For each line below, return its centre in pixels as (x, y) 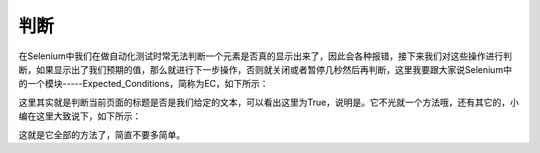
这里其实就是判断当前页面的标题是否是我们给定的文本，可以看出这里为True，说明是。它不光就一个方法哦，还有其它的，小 (268, 102)
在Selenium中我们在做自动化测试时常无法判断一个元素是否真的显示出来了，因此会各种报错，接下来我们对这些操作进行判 (265, 56)
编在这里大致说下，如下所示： (80, 116)
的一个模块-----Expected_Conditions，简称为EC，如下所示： (143, 84)
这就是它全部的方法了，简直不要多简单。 (101, 134)
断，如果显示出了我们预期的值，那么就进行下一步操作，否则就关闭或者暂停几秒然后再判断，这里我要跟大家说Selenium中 (265, 69)
